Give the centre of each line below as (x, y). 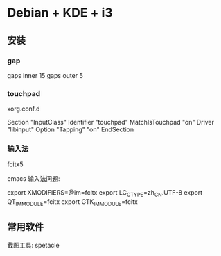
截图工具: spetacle (34, 245)
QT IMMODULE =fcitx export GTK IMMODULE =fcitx (73, 203)
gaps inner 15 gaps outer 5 (45, 75)
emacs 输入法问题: (34, 179)
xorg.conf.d (24, 109)
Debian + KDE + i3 (60, 13)
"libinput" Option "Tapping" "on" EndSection (71, 129)
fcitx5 (15, 164)
